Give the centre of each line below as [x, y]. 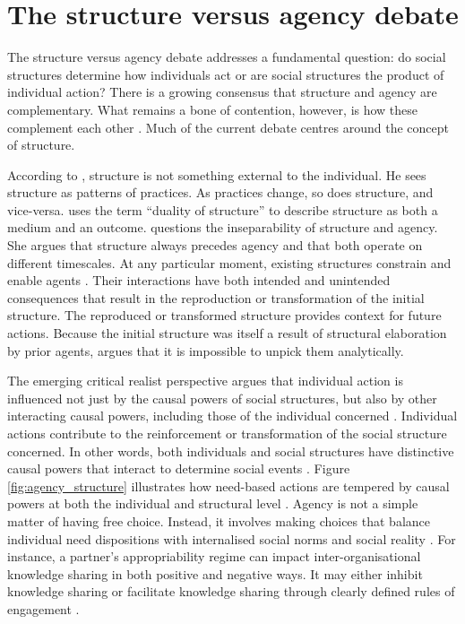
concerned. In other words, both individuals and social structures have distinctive [231, 451]
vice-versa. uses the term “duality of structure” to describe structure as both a [223, 209]
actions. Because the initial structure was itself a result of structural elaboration [227, 333]
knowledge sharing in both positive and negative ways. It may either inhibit [215, 573]
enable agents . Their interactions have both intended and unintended [199, 280]
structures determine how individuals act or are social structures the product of [226, 74]
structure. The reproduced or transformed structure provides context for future [224, 315]
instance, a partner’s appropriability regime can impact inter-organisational [214, 556]
